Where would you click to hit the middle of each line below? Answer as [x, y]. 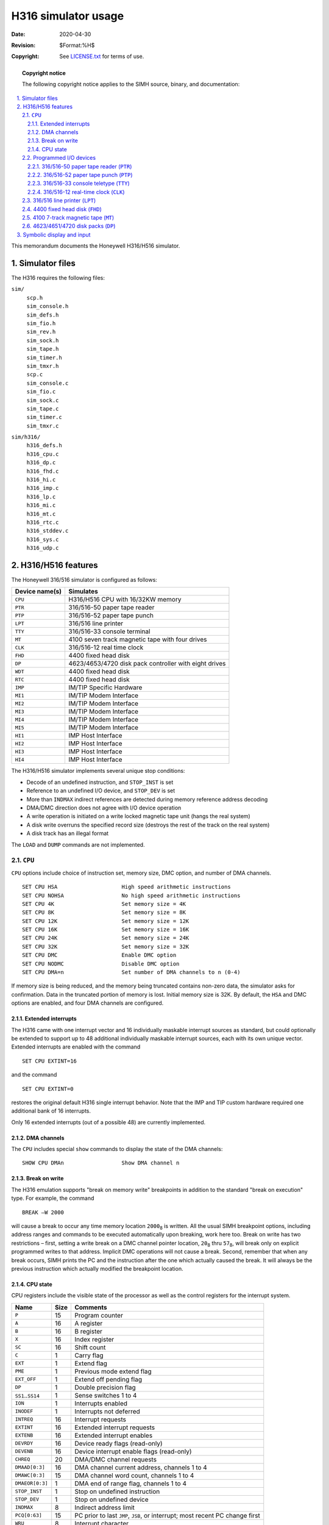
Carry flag [89, 1355]
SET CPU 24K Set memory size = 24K [106, 938]
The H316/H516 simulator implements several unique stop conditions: [98, 771]
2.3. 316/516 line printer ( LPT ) [59, 201]
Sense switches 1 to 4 [105, 1395]
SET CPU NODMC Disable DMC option [101, 963]
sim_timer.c [44, 417]
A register [88, 1323]
